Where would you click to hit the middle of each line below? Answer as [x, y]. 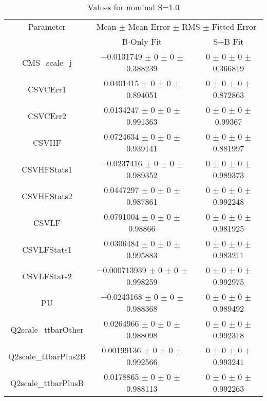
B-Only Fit [142, 41]
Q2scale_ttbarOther [47, 329]
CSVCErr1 [47, 89]
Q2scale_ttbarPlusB [47, 383]
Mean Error [149, 26]
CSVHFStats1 [47, 169]
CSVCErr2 [47, 116]
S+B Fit [228, 41]
